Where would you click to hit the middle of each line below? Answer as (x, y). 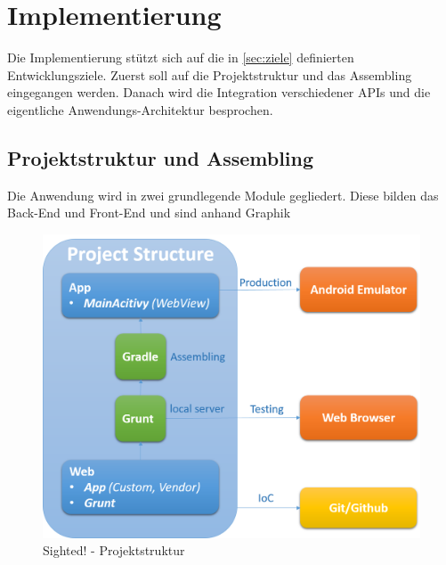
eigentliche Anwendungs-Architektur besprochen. (140, 109)
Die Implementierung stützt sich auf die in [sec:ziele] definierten (181, 57)
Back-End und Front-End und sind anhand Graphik (149, 213)
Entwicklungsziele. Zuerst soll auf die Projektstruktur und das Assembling (210, 74)
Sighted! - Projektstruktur (114, 550)
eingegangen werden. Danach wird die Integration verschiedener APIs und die (219, 92)
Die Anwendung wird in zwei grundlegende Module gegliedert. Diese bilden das (223, 195)
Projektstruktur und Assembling (161, 157)
